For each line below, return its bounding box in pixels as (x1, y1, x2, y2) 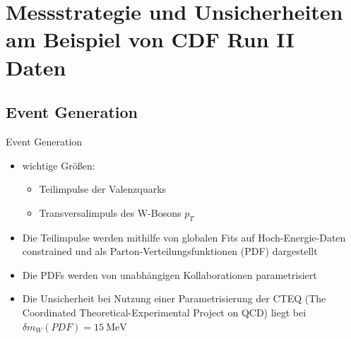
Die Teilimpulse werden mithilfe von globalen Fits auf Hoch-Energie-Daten (22, 230, 346, 244)
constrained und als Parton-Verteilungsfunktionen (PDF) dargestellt (22, 244, 318, 258)
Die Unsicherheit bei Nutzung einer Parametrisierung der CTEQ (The (22, 291, 326, 306)
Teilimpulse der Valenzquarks (39, 182, 167, 196)
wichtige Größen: (22, 157, 95, 172)
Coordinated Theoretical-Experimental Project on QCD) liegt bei (22, 304, 307, 319)
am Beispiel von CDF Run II (6, 25, 295, 54)
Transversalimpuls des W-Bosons (39, 205, 182, 220)
